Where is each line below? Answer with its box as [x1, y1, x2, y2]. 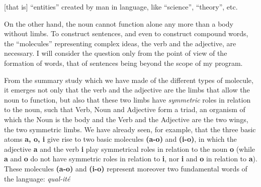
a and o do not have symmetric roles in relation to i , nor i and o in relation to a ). [4, 153, 257, 164]
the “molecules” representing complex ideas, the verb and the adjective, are [4, 38, 236, 48]
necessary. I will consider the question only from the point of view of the [4, 48, 227, 58]
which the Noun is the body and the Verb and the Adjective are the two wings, [4, 114, 248, 124]
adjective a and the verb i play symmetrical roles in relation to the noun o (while [4, 143, 255, 154]
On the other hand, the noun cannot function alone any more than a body [4, 18, 233, 29]
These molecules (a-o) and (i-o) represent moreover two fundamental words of [4, 163, 247, 173]
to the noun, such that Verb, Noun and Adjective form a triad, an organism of [4, 104, 245, 115]
